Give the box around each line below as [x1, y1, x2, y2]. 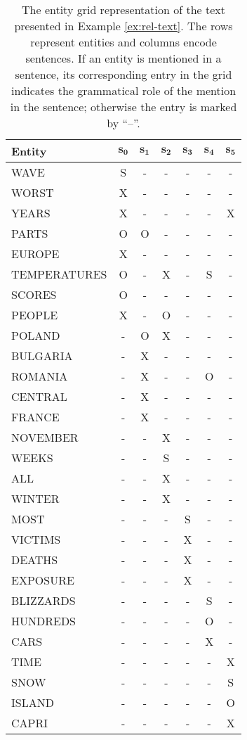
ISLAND [11, 694, 54, 710]
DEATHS [11, 551, 58, 568]
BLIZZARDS [11, 592, 76, 608]
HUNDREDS [11, 613, 76, 629]
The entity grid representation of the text [22, 1, 226, 18]
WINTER [11, 490, 60, 506]
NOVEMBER [11, 429, 79, 445]
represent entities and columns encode [30, 34, 217, 50]
